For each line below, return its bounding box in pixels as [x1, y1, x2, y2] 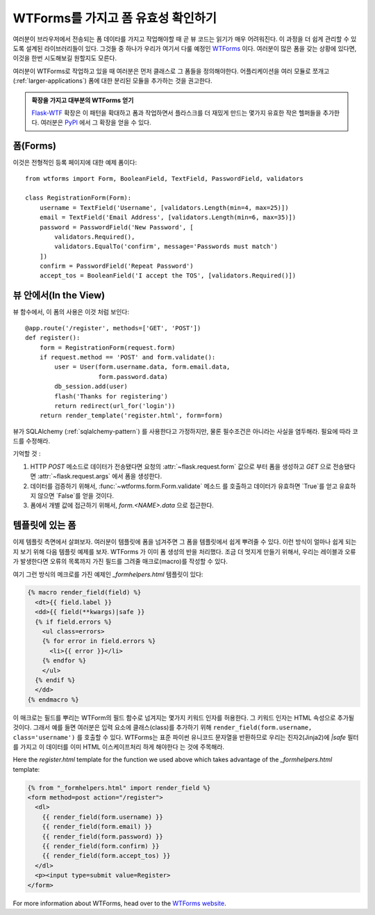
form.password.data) [98, 373, 168, 380]
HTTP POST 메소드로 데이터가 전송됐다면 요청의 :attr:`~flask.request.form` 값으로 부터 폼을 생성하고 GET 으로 [30, 462, 332, 471]
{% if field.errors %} [35, 617, 112, 626]
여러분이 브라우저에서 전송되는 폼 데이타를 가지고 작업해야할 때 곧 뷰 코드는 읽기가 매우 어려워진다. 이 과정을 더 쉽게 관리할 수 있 [12, 35, 357, 43]
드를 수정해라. [12, 437, 51, 445]
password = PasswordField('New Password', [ [39, 223, 194, 231]
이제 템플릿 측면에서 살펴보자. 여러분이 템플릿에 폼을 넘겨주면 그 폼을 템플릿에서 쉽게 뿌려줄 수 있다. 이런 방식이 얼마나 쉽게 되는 [12, 537, 357, 546]
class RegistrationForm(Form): [25, 194, 132, 202]
